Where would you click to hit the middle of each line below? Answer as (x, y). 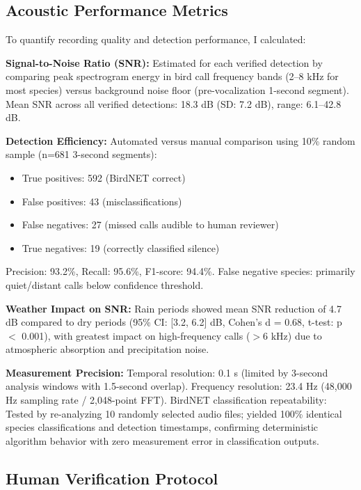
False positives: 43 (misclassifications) (102, 201)
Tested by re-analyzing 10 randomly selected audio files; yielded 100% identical (174, 413)
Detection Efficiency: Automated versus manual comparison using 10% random (180, 140)
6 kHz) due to (292, 335)
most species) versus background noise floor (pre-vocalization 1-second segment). (177, 89)
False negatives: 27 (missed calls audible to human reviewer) (150, 224)
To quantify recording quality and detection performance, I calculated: (156, 39)
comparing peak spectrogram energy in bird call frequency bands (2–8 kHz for (172, 76)
